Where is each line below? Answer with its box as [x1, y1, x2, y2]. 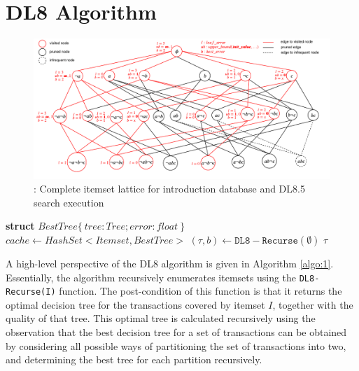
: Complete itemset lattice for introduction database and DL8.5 [34, 181, 305, 196]
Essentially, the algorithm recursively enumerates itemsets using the [6, 269, 297, 284]
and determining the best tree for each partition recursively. [6, 352, 262, 367]
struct [6, 218, 35, 233]
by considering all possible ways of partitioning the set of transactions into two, [6, 338, 346, 353]
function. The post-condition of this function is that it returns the [59, 283, 342, 298]
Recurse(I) [6, 287, 56, 297]
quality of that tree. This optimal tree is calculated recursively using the [6, 311, 316, 325]
